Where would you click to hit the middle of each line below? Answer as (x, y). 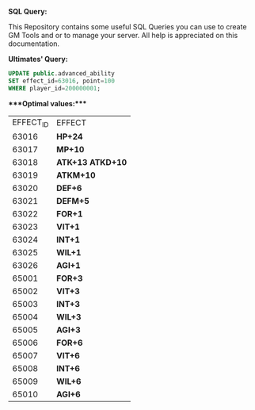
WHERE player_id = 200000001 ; (55, 88)
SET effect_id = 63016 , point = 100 (61, 81)
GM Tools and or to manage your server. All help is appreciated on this (123, 35)
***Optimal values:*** (48, 103)
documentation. (34, 44)
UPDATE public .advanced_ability (61, 74)
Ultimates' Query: (38, 59)
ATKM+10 (76, 175)
